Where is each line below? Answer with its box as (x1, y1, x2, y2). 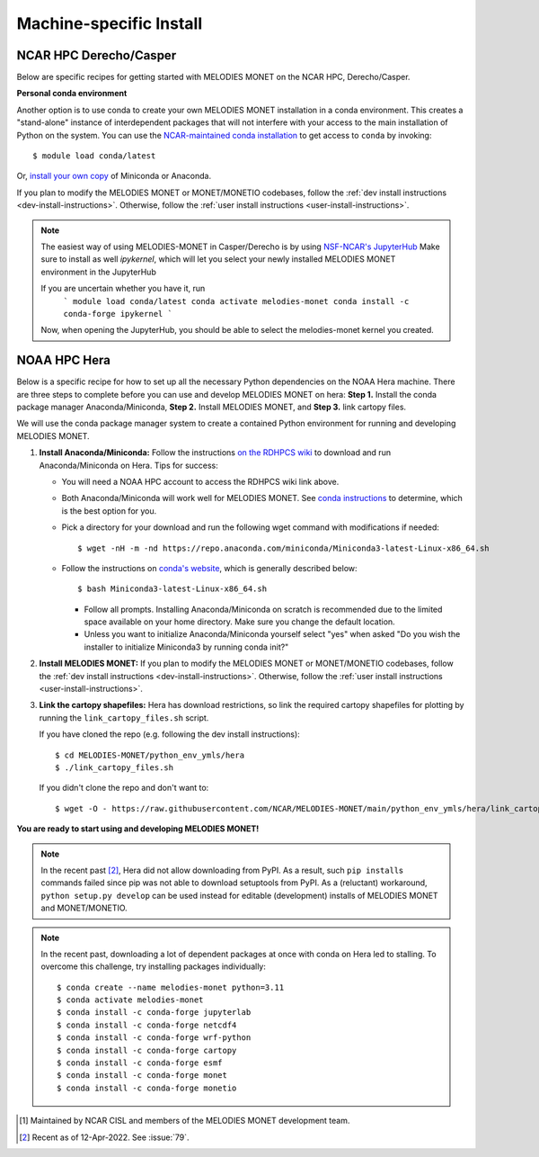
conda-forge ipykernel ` (63, 309, 172, 318)
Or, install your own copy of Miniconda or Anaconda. (16, 171, 211, 182)
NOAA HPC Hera (16, 353, 111, 368)
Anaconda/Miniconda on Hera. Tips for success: (39, 460, 219, 471)
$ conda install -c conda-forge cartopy (57, 1045, 237, 1055)
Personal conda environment (16, 88, 128, 99)
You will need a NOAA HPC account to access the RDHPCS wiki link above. (61, 476, 340, 487)
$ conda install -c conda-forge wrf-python (57, 1033, 252, 1043)
